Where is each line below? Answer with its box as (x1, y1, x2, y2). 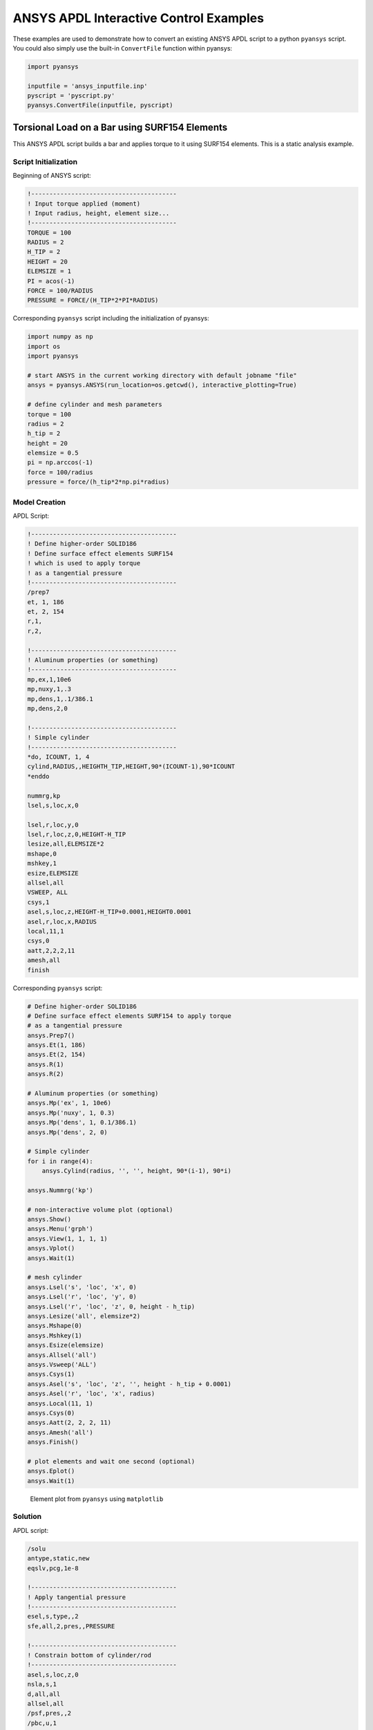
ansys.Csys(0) (27, 1409, 75, 1417)
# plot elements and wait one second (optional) (27, 1457, 195, 1465)
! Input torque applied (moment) (27, 199, 141, 208)
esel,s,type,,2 (27, 1612, 79, 1621)
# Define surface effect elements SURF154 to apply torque (27, 1012, 231, 1020)
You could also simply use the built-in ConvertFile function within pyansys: (12, 44, 233, 52)
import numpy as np (27, 333, 93, 340)
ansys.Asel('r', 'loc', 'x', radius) (27, 1390, 155, 1398)
